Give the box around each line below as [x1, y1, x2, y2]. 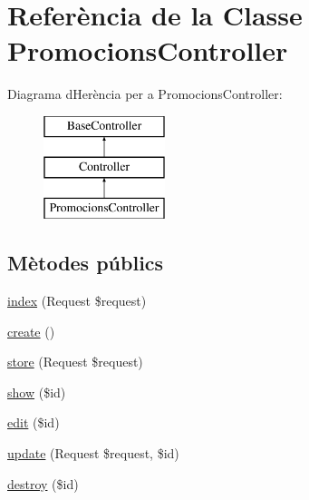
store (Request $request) [7, 352, 143, 371]
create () [7, 321, 55, 340]
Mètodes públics [7, 249, 164, 277]
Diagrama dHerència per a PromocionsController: [7, 84, 283, 103]
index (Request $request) [7, 291, 147, 310]
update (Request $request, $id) [7, 444, 179, 463]
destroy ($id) [7, 474, 79, 493]
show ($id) [7, 382, 66, 401]
